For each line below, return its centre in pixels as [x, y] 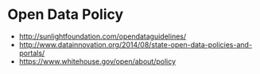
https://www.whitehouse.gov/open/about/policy [97, 61]
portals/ [32, 53]
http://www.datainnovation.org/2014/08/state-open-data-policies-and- [135, 44]
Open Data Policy [66, 15]
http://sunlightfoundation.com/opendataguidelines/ [103, 36]
